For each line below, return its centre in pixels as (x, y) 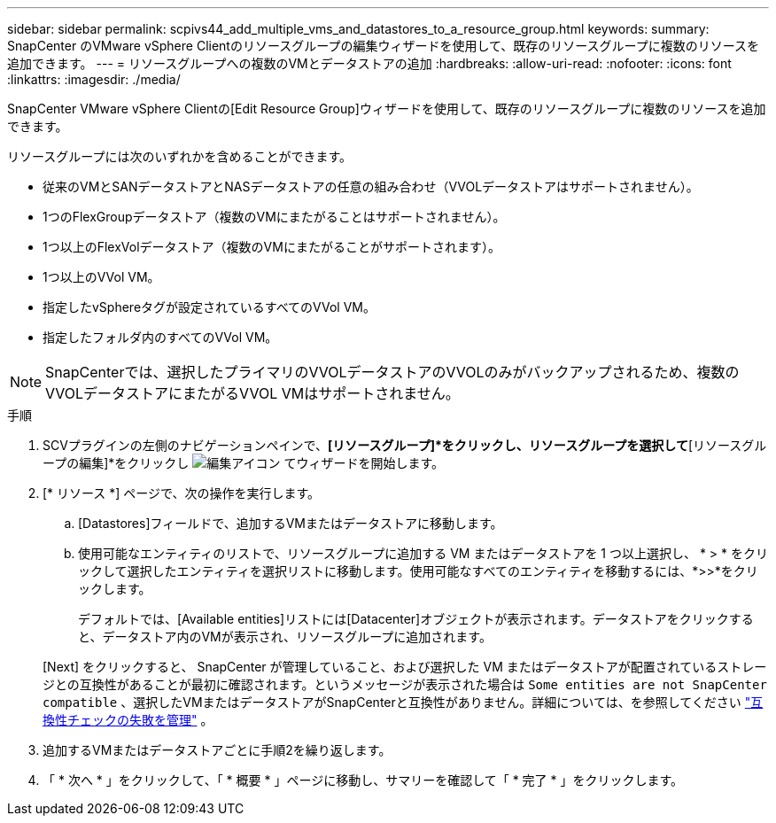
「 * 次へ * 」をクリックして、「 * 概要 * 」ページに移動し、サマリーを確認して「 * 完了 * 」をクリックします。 (363, 780)
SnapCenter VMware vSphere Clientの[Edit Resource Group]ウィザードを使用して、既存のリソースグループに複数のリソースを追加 (387, 109)
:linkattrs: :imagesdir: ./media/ (94, 79)
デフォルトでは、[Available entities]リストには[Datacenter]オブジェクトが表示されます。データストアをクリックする (416, 619)
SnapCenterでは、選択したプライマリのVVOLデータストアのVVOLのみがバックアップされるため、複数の (392, 372)
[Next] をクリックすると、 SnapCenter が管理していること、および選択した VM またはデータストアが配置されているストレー (405, 667)
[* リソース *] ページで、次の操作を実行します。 (182, 493)
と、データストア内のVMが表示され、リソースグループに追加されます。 (285, 637)
